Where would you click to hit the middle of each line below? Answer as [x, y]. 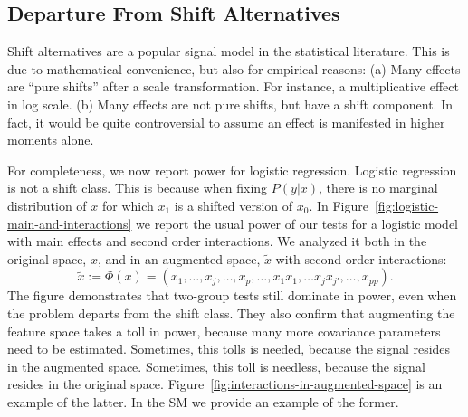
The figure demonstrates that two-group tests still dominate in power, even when [232, 295]
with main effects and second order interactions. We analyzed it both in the [217, 241]
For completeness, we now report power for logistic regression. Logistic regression [232, 170]
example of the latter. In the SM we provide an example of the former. [203, 401]
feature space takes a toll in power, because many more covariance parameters [224, 331]
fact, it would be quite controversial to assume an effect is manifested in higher [226, 122]
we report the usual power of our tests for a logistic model [297, 223]
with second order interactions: [361, 258]
